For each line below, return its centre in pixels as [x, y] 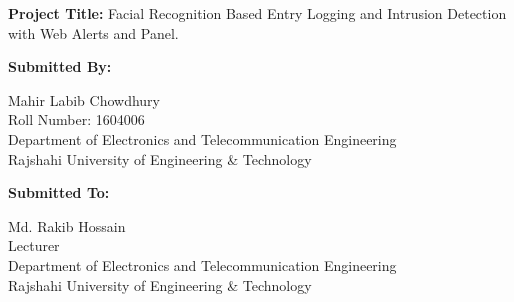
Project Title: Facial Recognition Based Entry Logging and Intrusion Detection [257, 13]
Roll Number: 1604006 [76, 119]
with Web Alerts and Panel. [93, 32]
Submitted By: [60, 66]
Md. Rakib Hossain [67, 225]
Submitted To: [59, 192]
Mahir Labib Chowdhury [84, 99]
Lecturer [34, 245]
